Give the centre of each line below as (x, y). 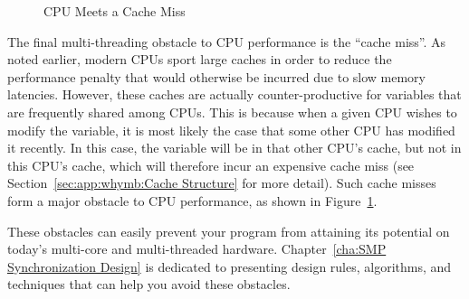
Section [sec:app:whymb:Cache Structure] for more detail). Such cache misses (222, 183)
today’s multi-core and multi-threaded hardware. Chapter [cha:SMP (197, 249)
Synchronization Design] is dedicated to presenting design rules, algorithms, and (230, 266)
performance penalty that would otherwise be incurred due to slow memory (216, 76)
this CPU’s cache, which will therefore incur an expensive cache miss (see (211, 165)
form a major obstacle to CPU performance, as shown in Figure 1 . (192, 200)
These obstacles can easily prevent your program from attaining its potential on (229, 231)
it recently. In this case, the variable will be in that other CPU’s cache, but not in (234, 148)
